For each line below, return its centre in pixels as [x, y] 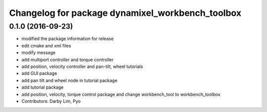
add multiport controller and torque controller [67, 59]
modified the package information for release [67, 39]
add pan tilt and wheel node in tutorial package [69, 80]
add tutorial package [43, 87]
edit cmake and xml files [46, 46]
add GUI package [39, 73]
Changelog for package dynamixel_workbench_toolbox [125, 13]
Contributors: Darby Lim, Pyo [51, 101]
